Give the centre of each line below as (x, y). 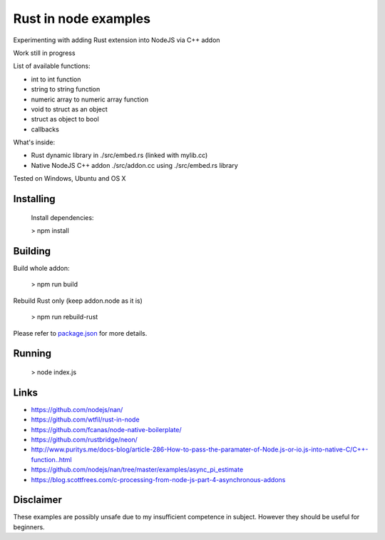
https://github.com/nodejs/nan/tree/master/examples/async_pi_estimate (137, 470)
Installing (35, 199)
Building (32, 251)
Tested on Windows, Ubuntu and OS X (70, 179)
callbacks (45, 129)
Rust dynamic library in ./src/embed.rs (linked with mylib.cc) (119, 155)
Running (32, 354)
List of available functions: (52, 66)
